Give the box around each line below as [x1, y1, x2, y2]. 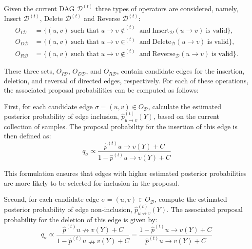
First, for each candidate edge [4, 101, 93, 111]
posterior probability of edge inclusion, [4, 111, 119, 121]
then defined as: [4, 131, 51, 141]
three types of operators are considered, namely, [95, 3, 238, 14]
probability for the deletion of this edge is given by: [4, 214, 157, 224]
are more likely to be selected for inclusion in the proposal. [4, 177, 179, 188]
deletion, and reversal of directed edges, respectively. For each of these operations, [4, 75, 249, 85]
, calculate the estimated [148, 101, 222, 111]
